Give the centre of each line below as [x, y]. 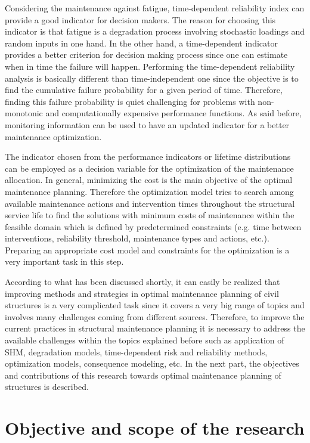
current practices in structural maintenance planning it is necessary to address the [155, 328]
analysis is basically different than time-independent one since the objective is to [152, 78]
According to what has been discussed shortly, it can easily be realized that [142, 282]
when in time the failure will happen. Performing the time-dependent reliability [150, 66]
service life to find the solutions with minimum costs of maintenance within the [150, 215]
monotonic [24, 113]
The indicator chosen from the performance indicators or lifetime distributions [148, 157]
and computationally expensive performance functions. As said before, [173, 113]
